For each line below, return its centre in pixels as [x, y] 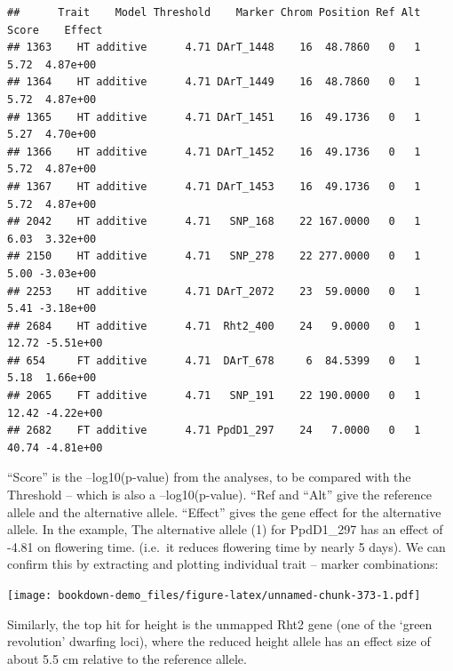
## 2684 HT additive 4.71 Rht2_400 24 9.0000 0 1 [214, 326]
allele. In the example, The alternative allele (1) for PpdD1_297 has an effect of [225, 529]
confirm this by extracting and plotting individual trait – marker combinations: [223, 564]
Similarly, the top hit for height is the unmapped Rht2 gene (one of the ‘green [220, 623]
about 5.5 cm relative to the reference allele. [127, 658]
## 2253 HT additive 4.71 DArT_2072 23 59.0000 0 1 [214, 291]
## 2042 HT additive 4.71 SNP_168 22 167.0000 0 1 [214, 222]
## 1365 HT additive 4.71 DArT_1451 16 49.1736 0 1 [214, 117]
